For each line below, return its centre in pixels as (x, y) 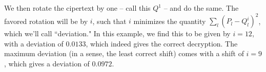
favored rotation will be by (46, 21)
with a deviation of (34, 43)
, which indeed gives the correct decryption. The (162, 43)
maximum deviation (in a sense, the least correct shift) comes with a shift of (124, 53)
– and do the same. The (201, 8)
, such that (109, 21)
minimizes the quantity (170, 21)
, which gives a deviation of (47, 63)
